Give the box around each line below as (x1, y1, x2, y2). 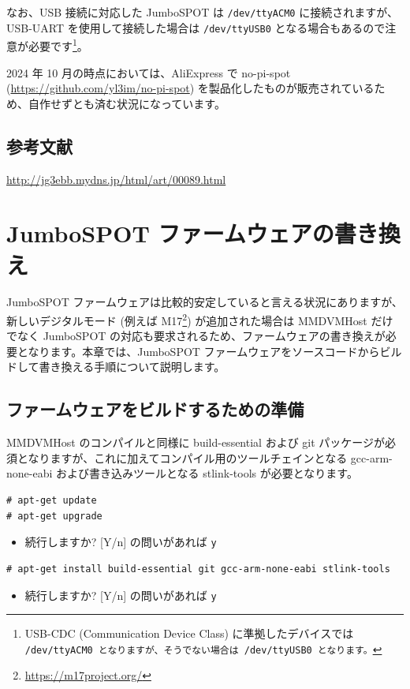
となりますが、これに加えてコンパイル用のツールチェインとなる (17, 449, 348, 466)
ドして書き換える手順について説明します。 (6, 358, 225, 375)
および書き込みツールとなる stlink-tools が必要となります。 (55, 465, 358, 481)
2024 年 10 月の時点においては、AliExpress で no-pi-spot (6, 64, 291, 81)
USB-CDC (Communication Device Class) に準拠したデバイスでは (24, 625, 354, 642)
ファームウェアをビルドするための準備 (6, 397, 304, 421)
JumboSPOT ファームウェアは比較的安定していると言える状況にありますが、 (6, 294, 403, 310)
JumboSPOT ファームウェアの (6, 217, 334, 249)
